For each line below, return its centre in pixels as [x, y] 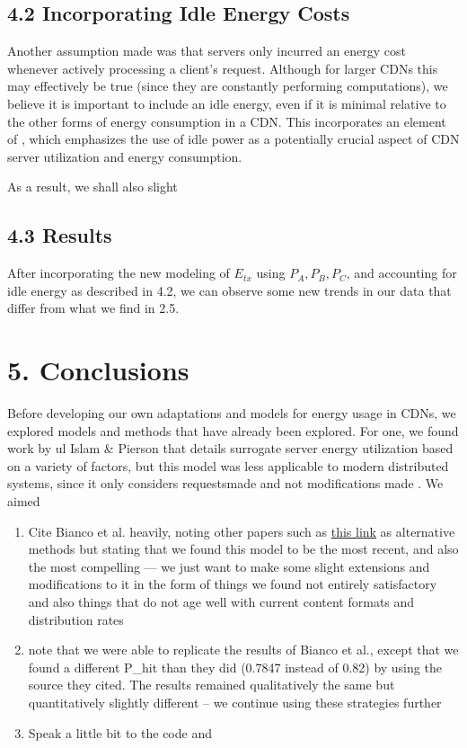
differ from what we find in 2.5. [93, 308]
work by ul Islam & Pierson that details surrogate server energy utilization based [230, 448]
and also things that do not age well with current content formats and [221, 601]
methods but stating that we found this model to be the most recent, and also [243, 549]
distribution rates [76, 619]
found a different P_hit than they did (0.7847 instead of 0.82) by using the [235, 667]
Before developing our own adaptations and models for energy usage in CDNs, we [232, 413]
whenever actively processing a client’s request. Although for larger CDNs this [223, 68]
